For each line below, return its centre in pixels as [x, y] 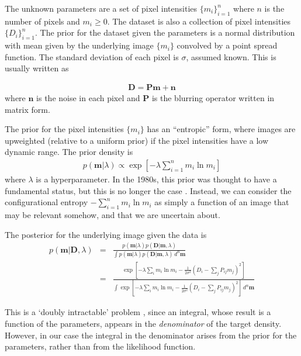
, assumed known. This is [231, 56]
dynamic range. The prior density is [69, 152]
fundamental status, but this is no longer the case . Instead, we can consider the [148, 190]
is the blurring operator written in [213, 98]
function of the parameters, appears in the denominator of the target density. [143, 324]
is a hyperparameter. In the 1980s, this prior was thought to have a [156, 179]
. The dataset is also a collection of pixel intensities [199, 21]
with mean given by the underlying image [79, 45]
